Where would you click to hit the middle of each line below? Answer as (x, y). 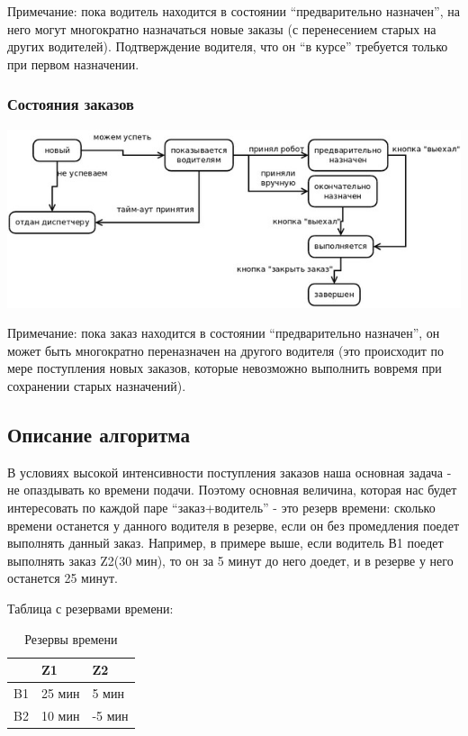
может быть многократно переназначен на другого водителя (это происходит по (225, 350)
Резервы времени (71, 638)
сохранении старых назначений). (97, 386)
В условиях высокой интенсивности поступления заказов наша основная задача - (229, 472)
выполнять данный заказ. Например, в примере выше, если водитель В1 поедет (225, 543)
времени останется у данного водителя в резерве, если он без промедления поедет (234, 525)
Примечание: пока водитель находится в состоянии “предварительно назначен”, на (234, 11)
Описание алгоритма (99, 434)
